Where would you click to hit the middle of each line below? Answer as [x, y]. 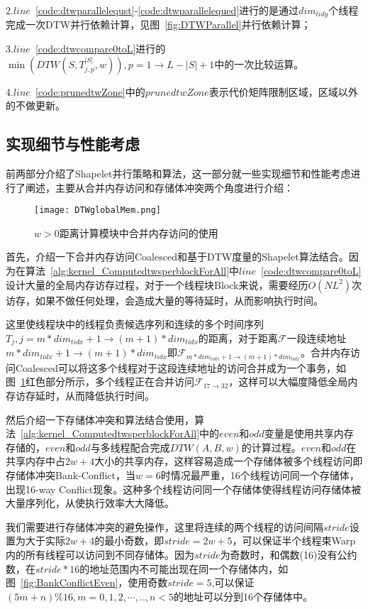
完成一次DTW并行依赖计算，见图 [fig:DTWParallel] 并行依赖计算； [158, 24]
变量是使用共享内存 [309, 433]
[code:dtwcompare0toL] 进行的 [100, 49]
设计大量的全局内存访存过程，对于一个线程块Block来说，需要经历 [157, 284]
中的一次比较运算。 [259, 64]
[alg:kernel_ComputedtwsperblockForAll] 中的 [120, 433]
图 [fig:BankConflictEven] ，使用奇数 [87, 582]
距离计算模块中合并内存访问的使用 [139, 232]
